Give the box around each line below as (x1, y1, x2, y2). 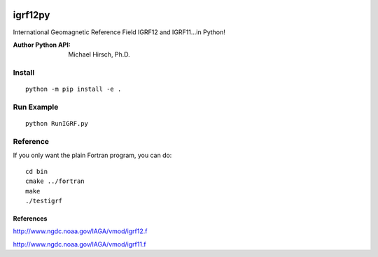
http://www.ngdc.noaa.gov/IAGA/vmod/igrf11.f (13, 240, 146, 248)
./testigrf (25, 196, 63, 205)
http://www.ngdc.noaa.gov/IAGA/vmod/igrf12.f (13, 227, 148, 235)
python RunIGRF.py (25, 119, 89, 128)
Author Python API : (13, 41, 71, 49)
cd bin (25, 168, 48, 175)
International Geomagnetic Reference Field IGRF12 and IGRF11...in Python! (13, 28, 225, 36)
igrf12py (13, 9, 50, 21)
